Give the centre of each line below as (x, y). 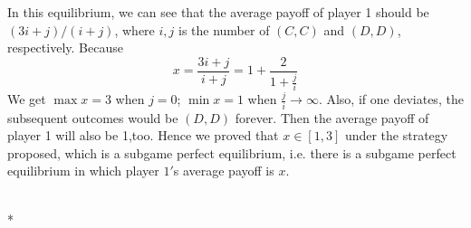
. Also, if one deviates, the (391, 99)
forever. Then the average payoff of (332, 117)
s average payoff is (224, 171)
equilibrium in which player (83, 171)
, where (135, 29)
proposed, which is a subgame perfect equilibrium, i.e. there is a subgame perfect (232, 152)
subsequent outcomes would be (93, 117)
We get (27, 99)
